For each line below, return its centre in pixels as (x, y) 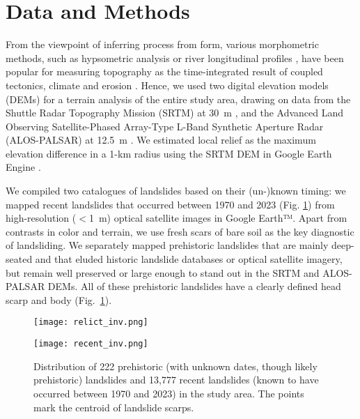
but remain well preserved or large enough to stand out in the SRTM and (163, 272)
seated (19, 259)
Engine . (23, 167)
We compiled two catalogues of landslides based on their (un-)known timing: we (176, 191)
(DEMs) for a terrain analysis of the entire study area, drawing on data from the (178, 99)
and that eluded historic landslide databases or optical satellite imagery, (189, 259)
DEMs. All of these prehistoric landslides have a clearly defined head (194, 286)
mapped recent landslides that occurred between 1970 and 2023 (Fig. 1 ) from (170, 204)
